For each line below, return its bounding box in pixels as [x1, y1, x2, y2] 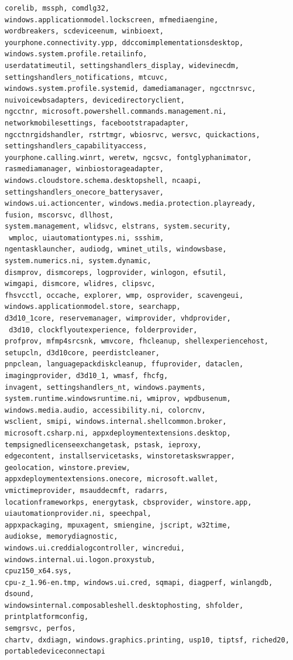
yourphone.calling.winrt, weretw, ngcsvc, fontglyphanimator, [5, 153, 252, 162]
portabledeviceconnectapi [5, 647, 105, 656]
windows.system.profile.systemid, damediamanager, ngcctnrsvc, [5, 84, 256, 93]
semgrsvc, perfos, [5, 624, 76, 633]
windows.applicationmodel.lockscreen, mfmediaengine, [5, 15, 219, 24]
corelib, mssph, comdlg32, [5, 4, 109, 12]
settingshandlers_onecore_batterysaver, [5, 188, 164, 196]
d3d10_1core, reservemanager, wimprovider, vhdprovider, [5, 314, 231, 323]
